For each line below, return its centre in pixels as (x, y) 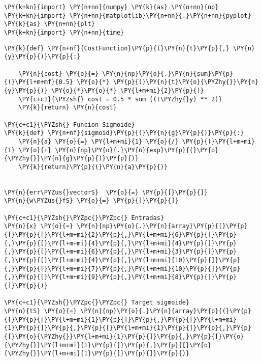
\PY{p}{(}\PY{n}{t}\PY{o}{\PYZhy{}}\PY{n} (186, 82)
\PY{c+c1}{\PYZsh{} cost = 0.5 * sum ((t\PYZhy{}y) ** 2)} (120, 99)
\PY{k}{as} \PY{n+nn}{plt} (50, 24)
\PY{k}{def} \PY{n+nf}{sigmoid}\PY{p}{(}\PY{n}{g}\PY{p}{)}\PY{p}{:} (124, 133)
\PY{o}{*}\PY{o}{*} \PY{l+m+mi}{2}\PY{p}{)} (128, 90)
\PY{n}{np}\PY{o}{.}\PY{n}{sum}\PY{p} (168, 74)
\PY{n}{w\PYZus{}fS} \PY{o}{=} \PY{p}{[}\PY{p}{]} (91, 201)
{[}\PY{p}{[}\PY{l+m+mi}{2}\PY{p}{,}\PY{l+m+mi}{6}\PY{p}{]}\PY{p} (121, 235)
